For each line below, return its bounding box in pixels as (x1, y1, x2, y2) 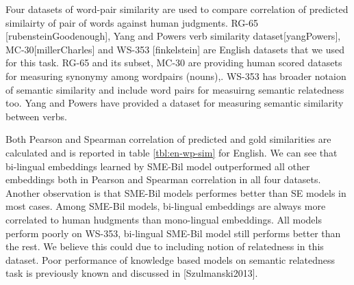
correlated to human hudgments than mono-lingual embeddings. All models (5, 212, 322, 226)
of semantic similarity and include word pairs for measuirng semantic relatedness (5, 82, 344, 96)
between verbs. (5, 109, 67, 123)
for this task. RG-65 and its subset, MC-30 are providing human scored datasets (5, 55, 342, 70)
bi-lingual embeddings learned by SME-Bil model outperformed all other (5, 159, 310, 173)
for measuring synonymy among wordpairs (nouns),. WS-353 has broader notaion (5, 68, 346, 83)
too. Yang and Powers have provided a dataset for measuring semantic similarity (5, 96, 344, 110)
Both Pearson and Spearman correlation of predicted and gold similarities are (5, 132, 331, 146)
